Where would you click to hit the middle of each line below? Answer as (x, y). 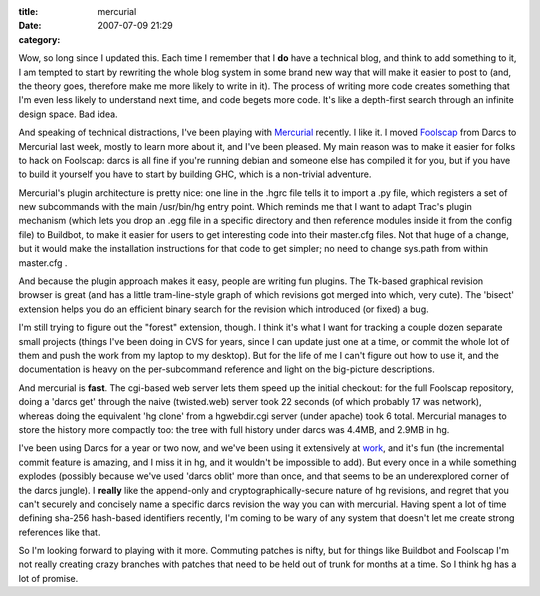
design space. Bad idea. (68, 114)
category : (39, 39)
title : (28, 11)
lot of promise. (48, 578)
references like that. (59, 532)
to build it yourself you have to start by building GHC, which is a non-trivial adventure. (195, 174)
